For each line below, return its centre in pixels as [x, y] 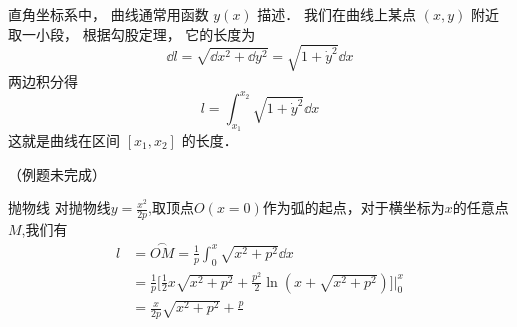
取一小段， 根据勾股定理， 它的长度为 [132, 33]
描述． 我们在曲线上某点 [337, 14]
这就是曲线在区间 [64, 140]
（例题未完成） [57, 173]
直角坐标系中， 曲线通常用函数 [108, 14]
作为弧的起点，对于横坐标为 [353, 207]
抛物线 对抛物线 [59, 207]
